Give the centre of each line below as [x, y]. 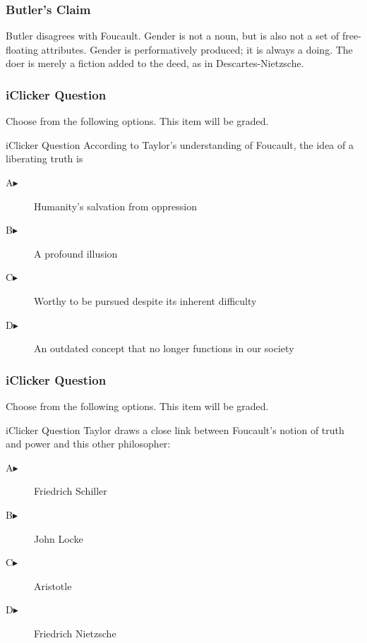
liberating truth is [44, 158]
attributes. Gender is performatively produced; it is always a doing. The [197, 49]
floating [22, 49]
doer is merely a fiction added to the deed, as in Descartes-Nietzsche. [155, 63]
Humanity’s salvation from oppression [116, 206]
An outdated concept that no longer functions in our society [164, 348]
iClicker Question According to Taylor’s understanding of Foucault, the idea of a [180, 144]
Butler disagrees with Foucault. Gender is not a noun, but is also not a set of [173, 36]
